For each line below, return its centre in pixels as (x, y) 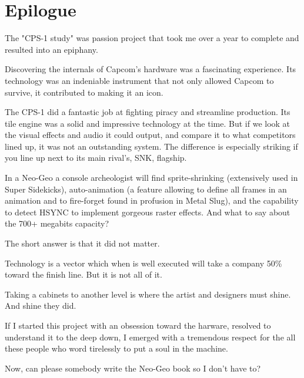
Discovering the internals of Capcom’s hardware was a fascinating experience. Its (151, 69)
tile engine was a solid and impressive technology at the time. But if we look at (148, 123)
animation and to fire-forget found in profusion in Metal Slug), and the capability (152, 200)
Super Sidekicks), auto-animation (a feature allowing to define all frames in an (146, 189)
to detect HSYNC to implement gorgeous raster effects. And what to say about (148, 212)
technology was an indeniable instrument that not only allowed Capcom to (139, 80)
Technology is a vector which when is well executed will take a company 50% (143, 263)
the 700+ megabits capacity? (57, 223)
